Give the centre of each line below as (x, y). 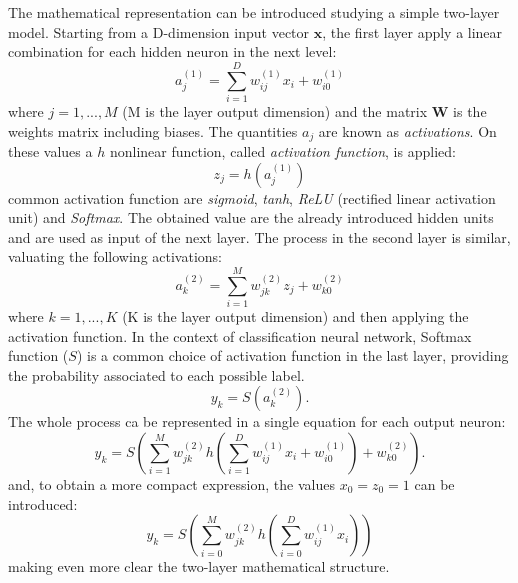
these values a (50, 150)
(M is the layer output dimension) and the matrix (275, 110)
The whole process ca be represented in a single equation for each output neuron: (257, 421)
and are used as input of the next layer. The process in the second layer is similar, (259, 236)
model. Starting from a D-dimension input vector (159, 31)
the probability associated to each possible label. (156, 374)
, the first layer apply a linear (412, 31)
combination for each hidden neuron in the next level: (172, 51)
